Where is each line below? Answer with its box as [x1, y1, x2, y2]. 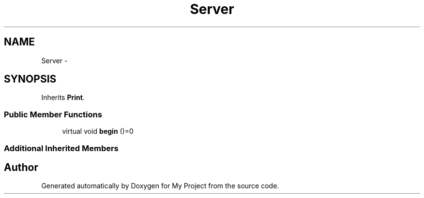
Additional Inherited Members [4, 143, 119, 153]
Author [4, 161, 38, 173]
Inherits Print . [41, 93, 85, 102]
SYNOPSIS [4, 73, 57, 85]
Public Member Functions [4, 109, 102, 119]
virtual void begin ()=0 [62, 127, 134, 136]
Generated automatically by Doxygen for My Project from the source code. [41, 182, 279, 190]
